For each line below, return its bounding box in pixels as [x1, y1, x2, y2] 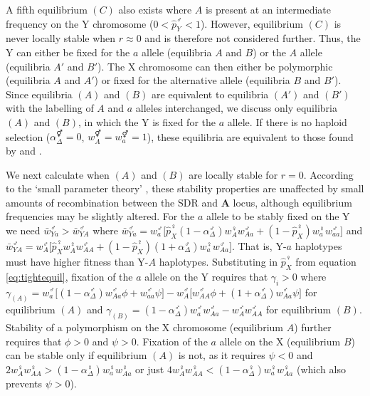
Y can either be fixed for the [6, 44, 130, 59]
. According [303, 167, 354, 182]
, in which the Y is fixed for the [78, 114, 216, 129]
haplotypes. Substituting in [159, 254, 277, 269]
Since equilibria [6, 86, 73, 101]
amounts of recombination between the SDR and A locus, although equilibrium [6, 194, 352, 209]
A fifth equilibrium [6, 2, 88, 16]
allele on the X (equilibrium [219, 333, 341, 348]
